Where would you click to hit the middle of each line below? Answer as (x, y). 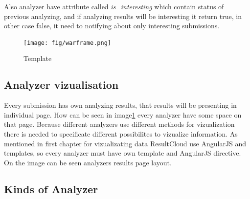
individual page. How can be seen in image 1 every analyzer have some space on (123, 114)
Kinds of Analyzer (51, 189)
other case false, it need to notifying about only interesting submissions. (112, 26)
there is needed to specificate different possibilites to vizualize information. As (121, 134)
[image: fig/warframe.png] (67, 43)
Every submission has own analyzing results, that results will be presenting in (120, 105)
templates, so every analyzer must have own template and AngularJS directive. (123, 153)
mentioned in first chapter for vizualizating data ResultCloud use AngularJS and (125, 143)
